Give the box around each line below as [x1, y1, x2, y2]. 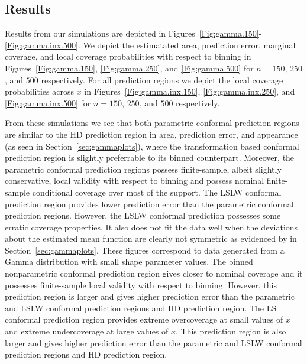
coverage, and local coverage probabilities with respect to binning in [5, 50, 251, 63]
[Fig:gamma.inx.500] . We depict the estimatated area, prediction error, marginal [5, 38, 296, 51]
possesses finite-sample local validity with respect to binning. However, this [5, 278, 277, 291]
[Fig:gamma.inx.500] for [5, 96, 91, 109]
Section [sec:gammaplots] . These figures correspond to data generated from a [5, 243, 285, 256]
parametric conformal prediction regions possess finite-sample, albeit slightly [5, 162, 282, 175]
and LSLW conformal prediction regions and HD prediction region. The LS [5, 301, 277, 314]
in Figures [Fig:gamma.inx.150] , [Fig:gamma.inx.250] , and [84, 85, 295, 97]
